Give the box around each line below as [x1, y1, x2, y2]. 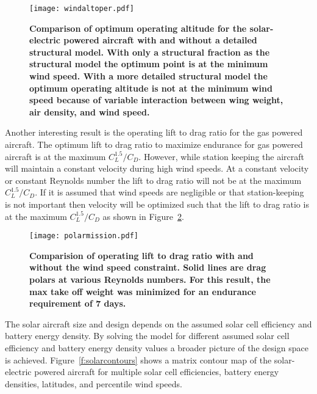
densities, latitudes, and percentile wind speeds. [5, 377, 182, 390]
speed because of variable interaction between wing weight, [29, 93, 283, 106]
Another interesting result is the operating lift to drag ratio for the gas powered [5, 126, 303, 139]
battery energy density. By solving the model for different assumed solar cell [5, 329, 290, 342]
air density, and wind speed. [29, 105, 150, 118]
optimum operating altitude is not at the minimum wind [29, 81, 272, 94]
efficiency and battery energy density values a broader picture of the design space [5, 341, 308, 354]
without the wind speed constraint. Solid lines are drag [29, 261, 266, 274]
